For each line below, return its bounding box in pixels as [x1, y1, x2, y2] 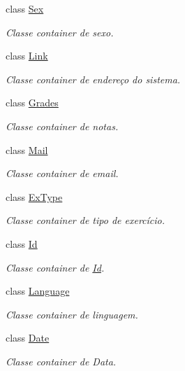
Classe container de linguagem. [6, 307, 138, 321]
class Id [6, 236, 38, 251]
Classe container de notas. [6, 118, 119, 133]
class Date [6, 330, 50, 345]
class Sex [6, 1, 44, 15]
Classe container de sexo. [6, 24, 114, 39]
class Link [6, 48, 48, 63]
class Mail [6, 142, 48, 157]
